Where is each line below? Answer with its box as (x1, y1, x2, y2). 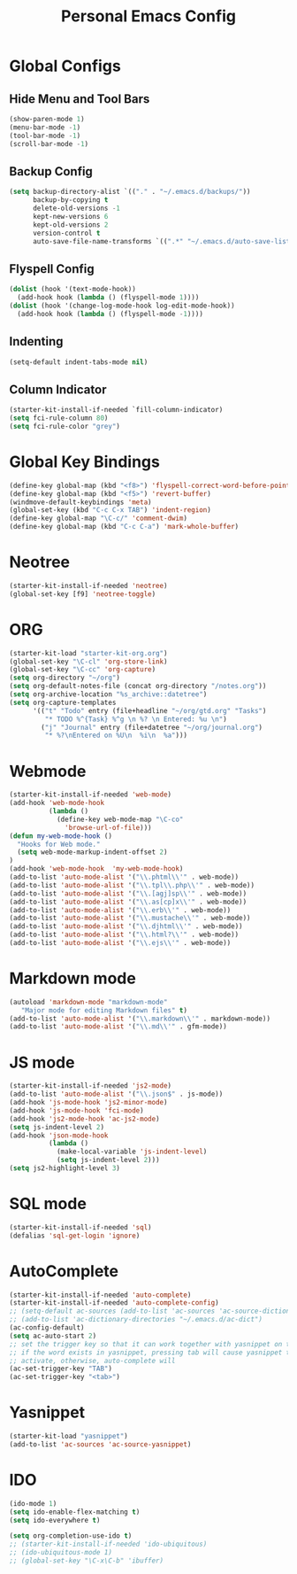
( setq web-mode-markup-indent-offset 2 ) (17, 848, 168, 857)
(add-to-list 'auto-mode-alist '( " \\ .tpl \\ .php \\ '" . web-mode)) (9, 880, 255, 889)
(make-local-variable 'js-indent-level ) (56, 1147, 208, 1157)
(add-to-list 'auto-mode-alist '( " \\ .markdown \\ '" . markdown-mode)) (9, 1014, 271, 1023)
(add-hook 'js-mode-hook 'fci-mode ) (9, 1105, 144, 1115)
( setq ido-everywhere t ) (9, 1516, 101, 1524)
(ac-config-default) (9, 1323, 86, 1332)
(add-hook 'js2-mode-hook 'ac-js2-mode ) (9, 1114, 161, 1123)
